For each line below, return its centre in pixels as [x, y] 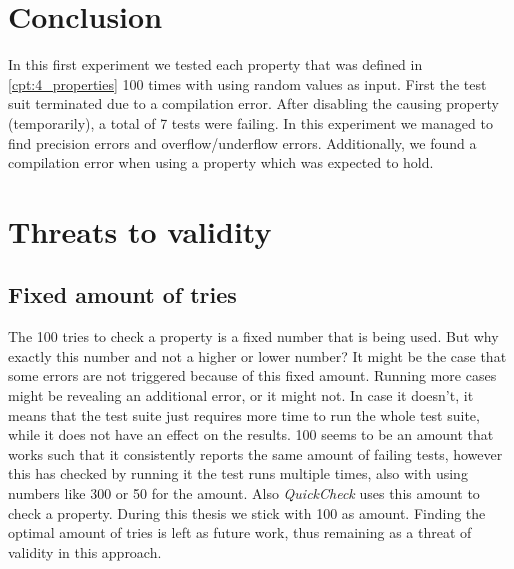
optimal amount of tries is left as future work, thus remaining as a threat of [240, 532]
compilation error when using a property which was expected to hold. [221, 162]
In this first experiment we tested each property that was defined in [215, 64]
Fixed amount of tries [122, 294]
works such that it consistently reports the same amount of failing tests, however [255, 453]
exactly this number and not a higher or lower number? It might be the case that [257, 355]
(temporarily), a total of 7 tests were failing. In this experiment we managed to [250, 122]
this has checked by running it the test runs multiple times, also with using [238, 473]
